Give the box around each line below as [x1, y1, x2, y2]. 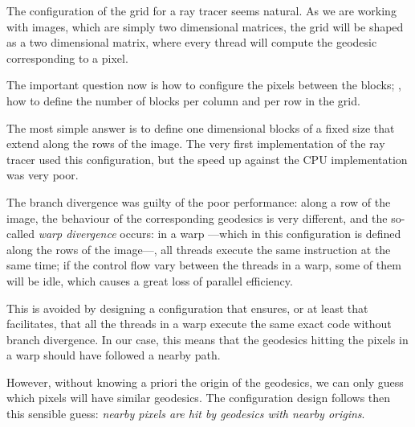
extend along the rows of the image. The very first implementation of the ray [6, 135, 385, 152]
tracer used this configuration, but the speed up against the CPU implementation [6, 150, 408, 167]
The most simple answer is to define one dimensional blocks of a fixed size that [6, 119, 395, 136]
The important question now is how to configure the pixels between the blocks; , [6, 76, 401, 93]
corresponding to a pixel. [6, 49, 128, 66]
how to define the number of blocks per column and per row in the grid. [6, 92, 360, 109]
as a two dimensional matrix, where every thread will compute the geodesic [6, 34, 377, 51]
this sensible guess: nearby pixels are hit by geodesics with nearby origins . [6, 405, 365, 422]
